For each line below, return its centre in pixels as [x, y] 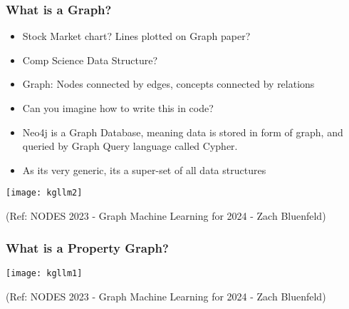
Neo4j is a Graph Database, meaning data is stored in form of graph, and [183, 132]
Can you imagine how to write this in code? [118, 108]
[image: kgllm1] [44, 273]
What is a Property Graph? [87, 247]
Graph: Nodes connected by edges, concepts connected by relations [168, 84]
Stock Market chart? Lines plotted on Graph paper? [136, 36]
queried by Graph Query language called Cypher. [130, 146]
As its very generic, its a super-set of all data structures [144, 169]
